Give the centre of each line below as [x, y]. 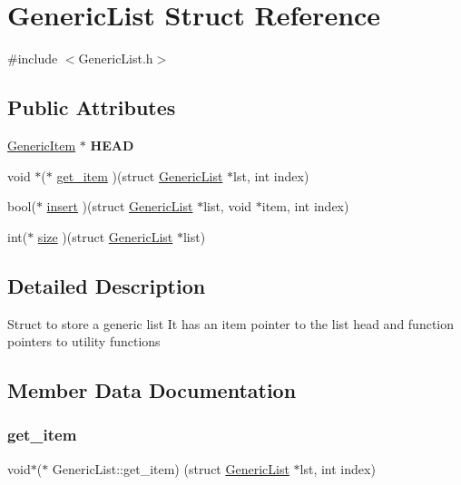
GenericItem [42, 145]
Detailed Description [107, 285]
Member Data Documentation [152, 390]
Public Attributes [92, 107]
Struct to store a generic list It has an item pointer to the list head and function [231, 323]
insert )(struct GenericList [120, 206]
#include [33, 58]
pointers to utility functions [84, 341]
